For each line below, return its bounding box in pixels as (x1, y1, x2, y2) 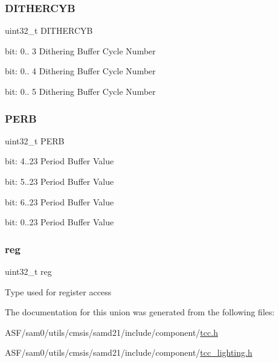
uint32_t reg (5, 265, 52, 277)
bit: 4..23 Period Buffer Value (5, 155, 114, 167)
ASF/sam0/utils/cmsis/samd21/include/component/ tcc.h (5, 326, 218, 338)
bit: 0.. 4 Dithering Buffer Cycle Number (5, 65, 156, 77)
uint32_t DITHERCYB (5, 24, 93, 37)
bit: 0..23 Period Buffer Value (5, 216, 114, 228)
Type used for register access (5, 285, 112, 298)
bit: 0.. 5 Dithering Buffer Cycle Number (5, 85, 156, 97)
